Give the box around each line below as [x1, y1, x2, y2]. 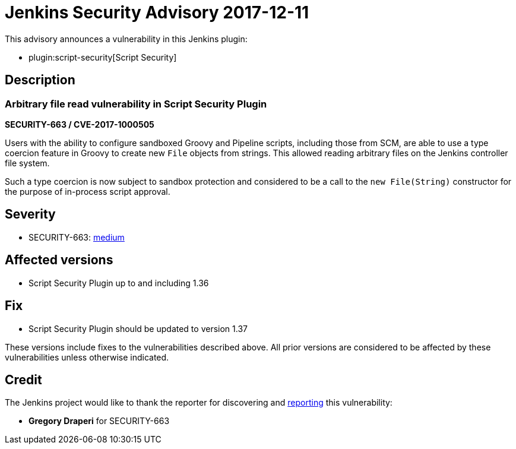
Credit [5, 372, 42, 387]
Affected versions [5, 252, 113, 268]
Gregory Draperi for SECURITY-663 [29, 416, 170, 426]
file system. [5, 157, 50, 168]
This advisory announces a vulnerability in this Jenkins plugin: [5, 33, 248, 44]
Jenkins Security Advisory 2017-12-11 [5, 2, 309, 23]
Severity [5, 207, 56, 222]
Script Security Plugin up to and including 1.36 [29, 277, 209, 288]
